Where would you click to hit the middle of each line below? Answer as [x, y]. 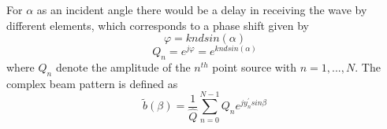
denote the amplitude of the [123, 67]
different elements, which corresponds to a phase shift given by [158, 25]
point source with [255, 67]
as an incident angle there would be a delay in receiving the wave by [202, 9]
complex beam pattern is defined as [92, 83]
